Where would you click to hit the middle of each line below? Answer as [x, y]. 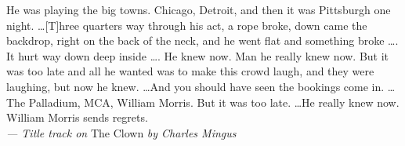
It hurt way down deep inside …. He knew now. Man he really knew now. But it [198, 55]
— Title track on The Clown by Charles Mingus [121, 132]
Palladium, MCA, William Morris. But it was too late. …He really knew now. [214, 102]
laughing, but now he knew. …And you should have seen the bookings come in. [195, 86]
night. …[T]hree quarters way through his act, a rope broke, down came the [187, 25]
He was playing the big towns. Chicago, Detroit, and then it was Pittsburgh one [199, 9]
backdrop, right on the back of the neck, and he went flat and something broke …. [202, 40]
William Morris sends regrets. [77, 117]
